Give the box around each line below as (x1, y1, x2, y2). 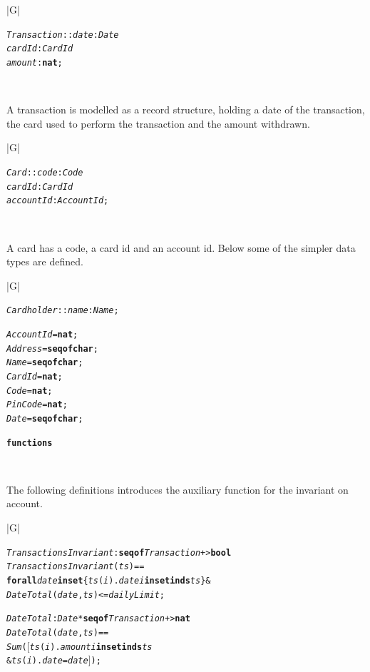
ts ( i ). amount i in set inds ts (29, 641, 153, 652)
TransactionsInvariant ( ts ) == (6, 561, 145, 572)
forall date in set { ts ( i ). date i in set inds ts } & (6, 575, 211, 586)
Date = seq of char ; (6, 413, 83, 424)
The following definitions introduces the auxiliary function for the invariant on (6, 482, 349, 497)
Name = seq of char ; (6, 357, 83, 368)
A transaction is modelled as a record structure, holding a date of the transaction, (6, 102, 365, 117)
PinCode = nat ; (6, 399, 68, 410)
